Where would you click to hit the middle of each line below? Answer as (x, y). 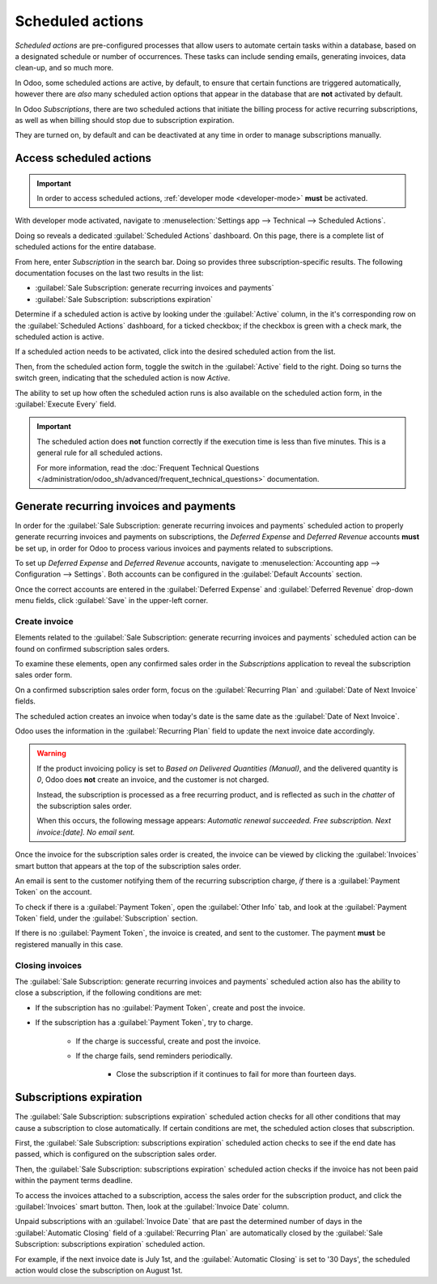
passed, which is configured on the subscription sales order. (116, 1154)
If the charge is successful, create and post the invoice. (168, 1041)
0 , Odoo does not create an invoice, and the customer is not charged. (153, 780)
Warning (51, 754)
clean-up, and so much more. (64, 68)
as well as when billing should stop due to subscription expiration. (125, 120)
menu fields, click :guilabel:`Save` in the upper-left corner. (112, 601)
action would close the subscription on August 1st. (99, 1270)
